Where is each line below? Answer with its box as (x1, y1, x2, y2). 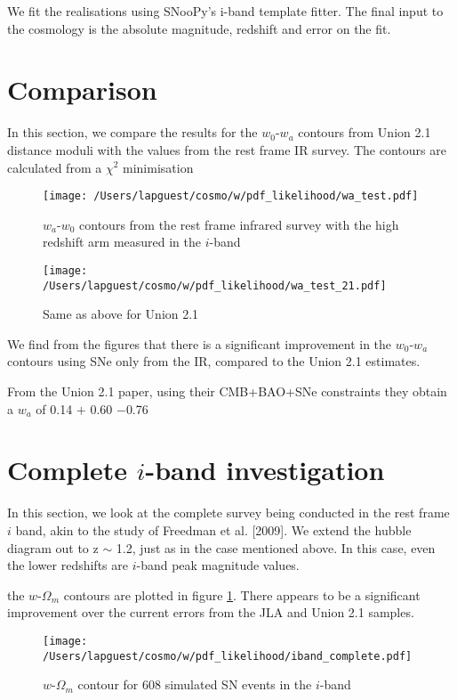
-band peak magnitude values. (136, 556, 300, 574)
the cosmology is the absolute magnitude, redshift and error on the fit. (7, 19, 391, 37)
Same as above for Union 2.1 (43, 305, 199, 323)
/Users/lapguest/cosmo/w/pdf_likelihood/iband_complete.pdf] (43, 649, 413, 663)
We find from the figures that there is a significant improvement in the (7, 334, 392, 353)
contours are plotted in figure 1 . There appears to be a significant (63, 585, 421, 604)
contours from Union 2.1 (298, 123, 431, 142)
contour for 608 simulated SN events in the (77, 675, 312, 694)
